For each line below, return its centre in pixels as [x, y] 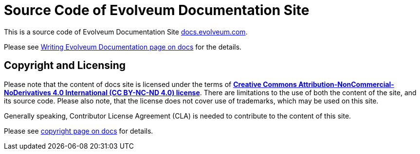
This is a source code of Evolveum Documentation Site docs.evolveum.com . [126, 32]
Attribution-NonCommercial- [346, 84]
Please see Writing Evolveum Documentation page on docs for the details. [123, 47]
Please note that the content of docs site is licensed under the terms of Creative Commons [150, 84]
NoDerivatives [27, 92]
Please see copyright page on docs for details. [79, 131]
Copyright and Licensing [65, 66]
